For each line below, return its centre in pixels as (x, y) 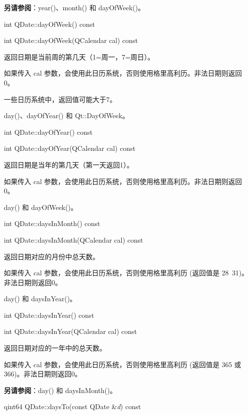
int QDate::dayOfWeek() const (49, 24)
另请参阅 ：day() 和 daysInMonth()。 (60, 390)
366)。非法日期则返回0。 (43, 374)
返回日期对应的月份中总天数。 (52, 256)
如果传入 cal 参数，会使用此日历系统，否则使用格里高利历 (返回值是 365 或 (123, 364)
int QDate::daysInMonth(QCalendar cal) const (74, 239)
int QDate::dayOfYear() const (48, 132)
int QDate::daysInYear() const (49, 315)
